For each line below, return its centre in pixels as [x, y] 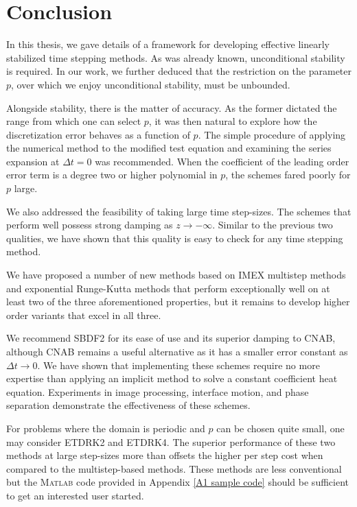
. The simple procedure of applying [272, 134]
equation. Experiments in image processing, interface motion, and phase [158, 391]
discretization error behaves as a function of [98, 134]
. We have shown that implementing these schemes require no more [178, 365]
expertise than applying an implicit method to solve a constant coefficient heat [172, 378]
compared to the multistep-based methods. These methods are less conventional [174, 468]
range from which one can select [74, 121]
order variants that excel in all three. [84, 315]
